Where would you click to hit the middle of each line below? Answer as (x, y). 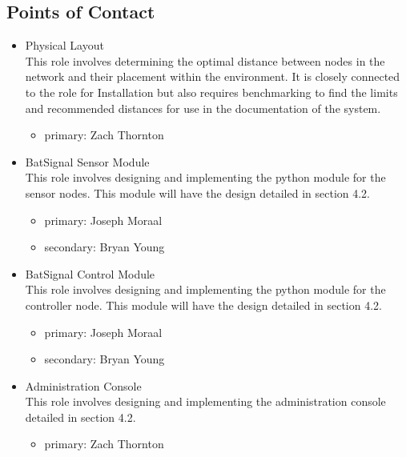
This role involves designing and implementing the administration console (205, 401)
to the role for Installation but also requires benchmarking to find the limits (211, 92)
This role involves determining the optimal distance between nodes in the (205, 60)
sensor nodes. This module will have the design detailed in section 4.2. (198, 192)
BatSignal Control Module (90, 273)
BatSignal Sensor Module (87, 161)
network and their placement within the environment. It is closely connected (213, 76)
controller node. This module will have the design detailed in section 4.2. (203, 305)
